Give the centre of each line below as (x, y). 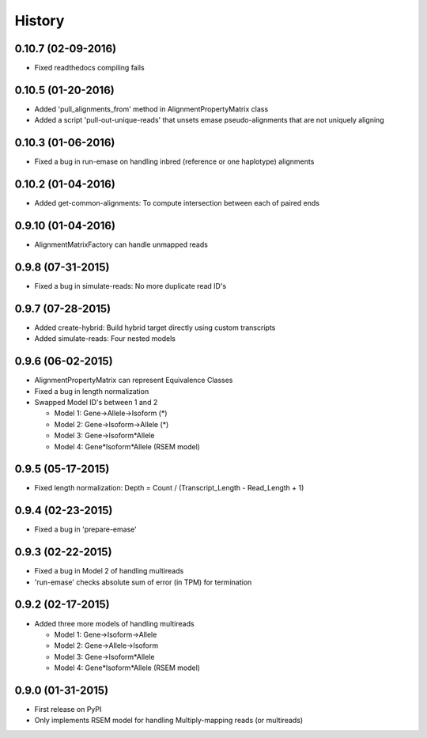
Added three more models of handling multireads (114, 623)
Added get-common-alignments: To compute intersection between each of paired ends (177, 203)
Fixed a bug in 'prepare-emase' (86, 529)
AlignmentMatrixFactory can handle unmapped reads (121, 244)
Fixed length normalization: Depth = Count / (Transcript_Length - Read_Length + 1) (169, 488)
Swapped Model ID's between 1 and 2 (96, 402)
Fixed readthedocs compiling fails (90, 68)
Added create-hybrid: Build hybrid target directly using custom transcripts (155, 327)
